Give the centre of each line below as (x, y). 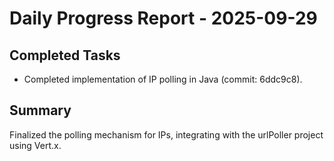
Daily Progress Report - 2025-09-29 (163, 18)
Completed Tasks (65, 55)
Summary (40, 110)
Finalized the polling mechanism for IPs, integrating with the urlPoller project (166, 134)
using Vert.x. (35, 145)
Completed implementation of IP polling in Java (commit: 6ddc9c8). (163, 79)
